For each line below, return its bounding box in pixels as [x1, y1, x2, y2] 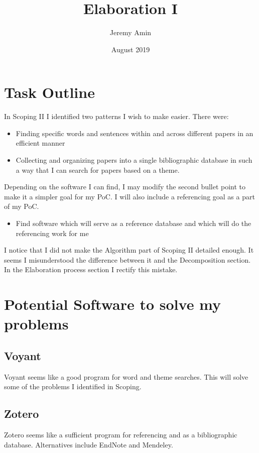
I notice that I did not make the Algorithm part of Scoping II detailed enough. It [4, 245, 254, 255]
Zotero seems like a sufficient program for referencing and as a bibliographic [4, 429, 237, 440]
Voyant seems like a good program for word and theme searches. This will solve [4, 371, 248, 382]
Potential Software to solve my [4, 294, 221, 314]
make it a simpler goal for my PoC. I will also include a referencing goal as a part [4, 191, 255, 201]
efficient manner [16, 138, 65, 148]
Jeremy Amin [109, 27, 152, 38]
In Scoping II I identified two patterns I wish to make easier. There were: [4, 111, 229, 122]
